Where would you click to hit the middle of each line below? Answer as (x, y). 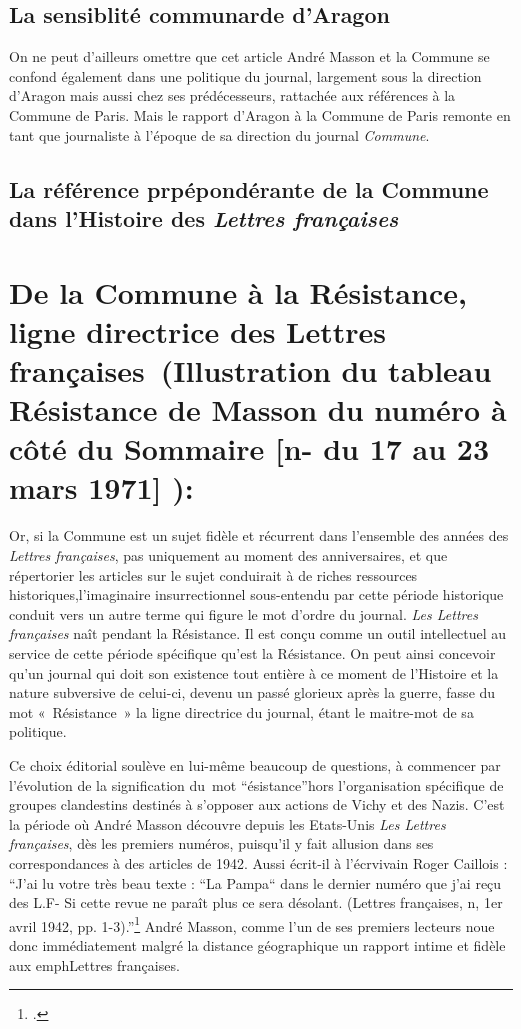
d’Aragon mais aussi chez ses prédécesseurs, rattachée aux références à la (232, 95)
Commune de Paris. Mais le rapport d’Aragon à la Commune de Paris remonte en (260, 114)
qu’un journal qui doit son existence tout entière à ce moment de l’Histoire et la (254, 672)
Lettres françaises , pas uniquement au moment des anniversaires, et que (228, 555)
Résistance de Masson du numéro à (258, 409)
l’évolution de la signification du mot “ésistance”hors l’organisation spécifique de (256, 784)
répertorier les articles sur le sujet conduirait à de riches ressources (213, 574)
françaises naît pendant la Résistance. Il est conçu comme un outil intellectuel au (258, 633)
